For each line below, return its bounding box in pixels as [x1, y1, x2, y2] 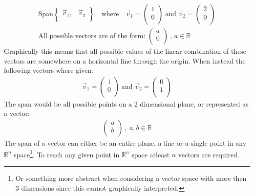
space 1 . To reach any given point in [14, 148, 120, 159]
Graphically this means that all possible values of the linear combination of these [4, 46, 247, 56]
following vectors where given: [4, 65, 93, 75]
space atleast [131, 149, 170, 159]
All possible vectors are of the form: [38, 33, 146, 40]
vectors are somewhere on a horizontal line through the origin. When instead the [4, 55, 246, 65]
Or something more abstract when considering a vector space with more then [15, 173, 247, 183]
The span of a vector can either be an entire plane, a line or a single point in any [4, 138, 247, 148]
